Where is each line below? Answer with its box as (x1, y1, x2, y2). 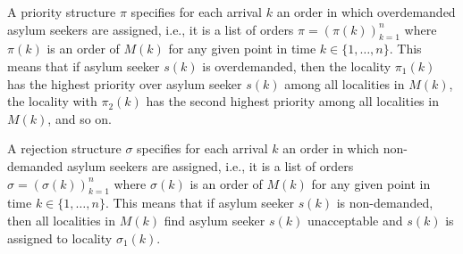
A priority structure (7, 3, 116, 20)
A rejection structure (7, 139, 122, 158)
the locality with (7, 92, 97, 111)
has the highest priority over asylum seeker (7, 74, 242, 93)
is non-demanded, (336, 193, 434, 212)
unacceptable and (307, 210, 403, 229)
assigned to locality (7, 228, 113, 247)
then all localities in (7, 210, 116, 229)
